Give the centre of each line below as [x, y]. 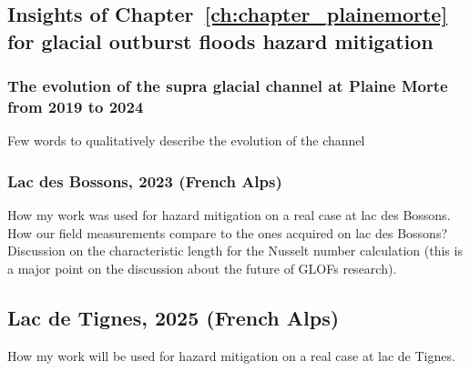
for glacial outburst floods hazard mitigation [220, 40]
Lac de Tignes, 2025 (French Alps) [174, 317]
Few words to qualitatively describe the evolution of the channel [186, 140]
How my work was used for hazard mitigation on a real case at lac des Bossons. [229, 215]
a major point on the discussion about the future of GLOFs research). [202, 268]
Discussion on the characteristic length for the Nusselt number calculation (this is [235, 251]
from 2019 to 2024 [76, 107]
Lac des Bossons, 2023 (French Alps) [145, 180]
